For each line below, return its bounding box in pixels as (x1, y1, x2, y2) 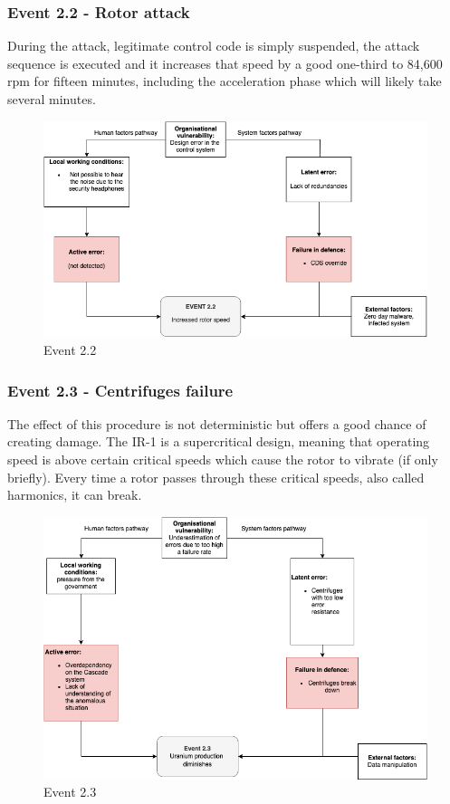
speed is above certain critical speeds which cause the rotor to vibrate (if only (7, 449, 438, 468)
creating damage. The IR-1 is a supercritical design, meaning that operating (7, 432, 430, 451)
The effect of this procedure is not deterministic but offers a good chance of (7, 414, 426, 433)
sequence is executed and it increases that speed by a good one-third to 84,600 (7, 53, 443, 72)
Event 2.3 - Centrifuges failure (7, 378, 234, 401)
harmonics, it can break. (7, 485, 142, 504)
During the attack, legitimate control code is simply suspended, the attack (7, 36, 420, 55)
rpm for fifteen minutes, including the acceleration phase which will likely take (7, 72, 442, 91)
